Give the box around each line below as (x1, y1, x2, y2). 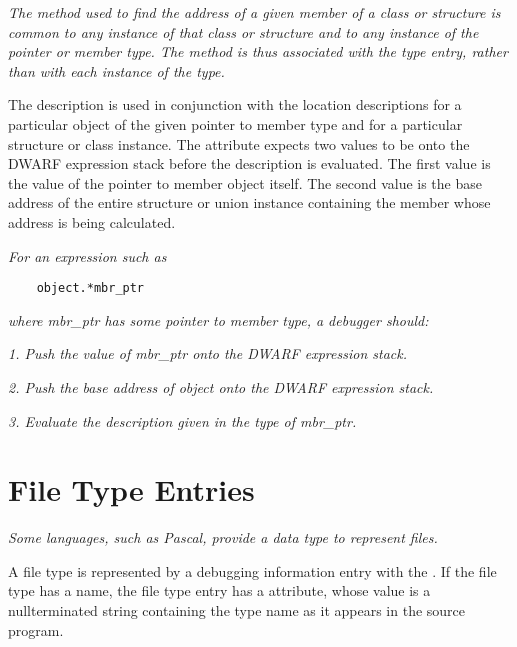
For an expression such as (8, 245, 167, 266)
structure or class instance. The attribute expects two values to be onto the (8, 133, 470, 154)
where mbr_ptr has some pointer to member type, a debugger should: (8, 309, 429, 330)
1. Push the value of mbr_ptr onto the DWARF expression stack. (8, 343, 407, 364)
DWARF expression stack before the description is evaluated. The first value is (8, 153, 491, 174)
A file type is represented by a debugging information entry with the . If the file (8, 560, 497, 581)
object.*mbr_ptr (36, 281, 145, 296)
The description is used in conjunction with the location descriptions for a (8, 94, 462, 115)
